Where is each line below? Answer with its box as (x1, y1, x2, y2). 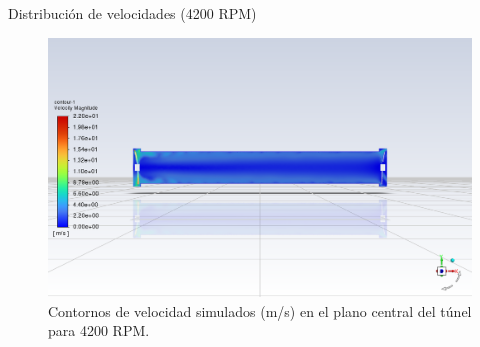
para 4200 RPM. (48, 320, 150, 341)
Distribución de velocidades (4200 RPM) (8, 3, 257, 23)
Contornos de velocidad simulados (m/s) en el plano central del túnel (48, 300, 472, 321)
